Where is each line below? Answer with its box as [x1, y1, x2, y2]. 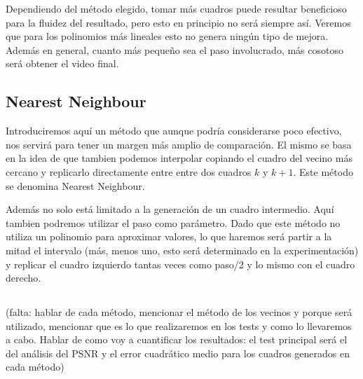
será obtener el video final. [6, 56, 119, 71]
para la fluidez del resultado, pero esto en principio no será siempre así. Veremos [6, 15, 351, 29]
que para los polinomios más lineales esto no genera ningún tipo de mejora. [6, 29, 329, 43]
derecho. [6, 270, 41, 285]
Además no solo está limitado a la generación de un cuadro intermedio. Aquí [6, 202, 334, 216]
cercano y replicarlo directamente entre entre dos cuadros [6, 164, 252, 179]
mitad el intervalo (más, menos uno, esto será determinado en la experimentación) [6, 242, 359, 257]
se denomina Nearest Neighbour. [6, 178, 145, 193]
